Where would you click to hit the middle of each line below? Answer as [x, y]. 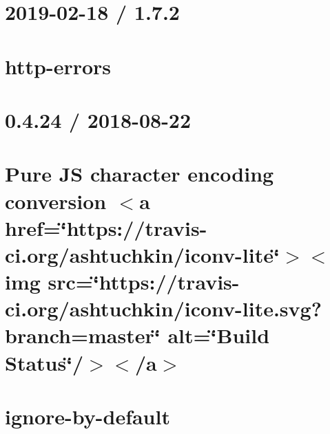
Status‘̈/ [44, 362]
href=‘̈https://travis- [106, 227]
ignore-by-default [87, 416]
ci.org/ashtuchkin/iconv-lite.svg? [163, 308]
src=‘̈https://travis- [144, 282]
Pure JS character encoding [140, 174]
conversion [56, 200]
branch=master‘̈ [83, 335]
